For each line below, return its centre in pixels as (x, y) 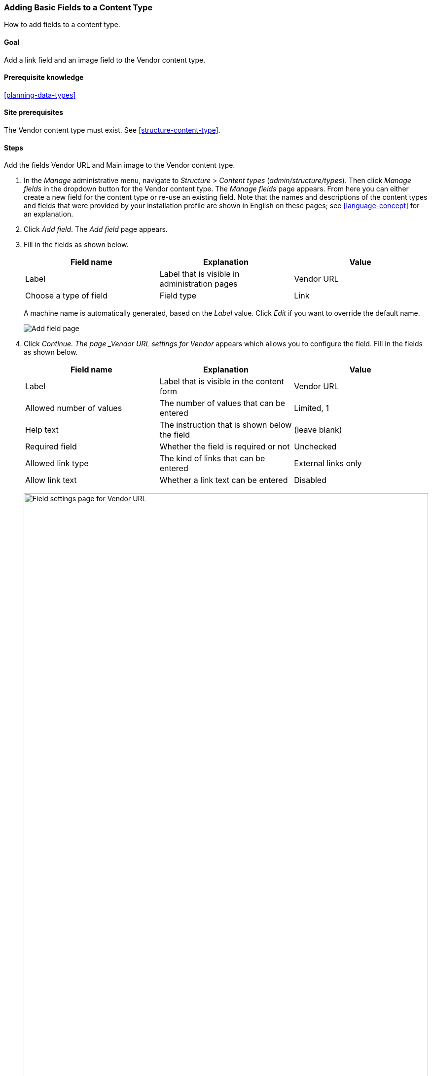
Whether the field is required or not (225, 447)
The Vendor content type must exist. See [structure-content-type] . (112, 130)
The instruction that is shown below (226, 425)
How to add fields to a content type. (62, 25)
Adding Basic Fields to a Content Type (78, 7)
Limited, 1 (311, 408)
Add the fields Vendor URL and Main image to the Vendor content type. (120, 165)
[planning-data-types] (40, 95)
